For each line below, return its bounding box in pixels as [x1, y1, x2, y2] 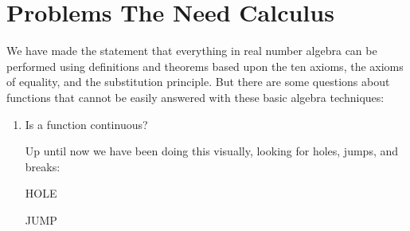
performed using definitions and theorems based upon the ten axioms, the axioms [6, 57, 404, 74]
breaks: [25, 158, 61, 174]
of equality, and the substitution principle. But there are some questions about [6, 73, 390, 90]
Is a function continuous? [25, 115, 148, 132]
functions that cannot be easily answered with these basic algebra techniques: [6, 88, 385, 105]
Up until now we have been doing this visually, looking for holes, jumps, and [25, 143, 399, 159]
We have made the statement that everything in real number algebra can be [6, 42, 377, 59]
